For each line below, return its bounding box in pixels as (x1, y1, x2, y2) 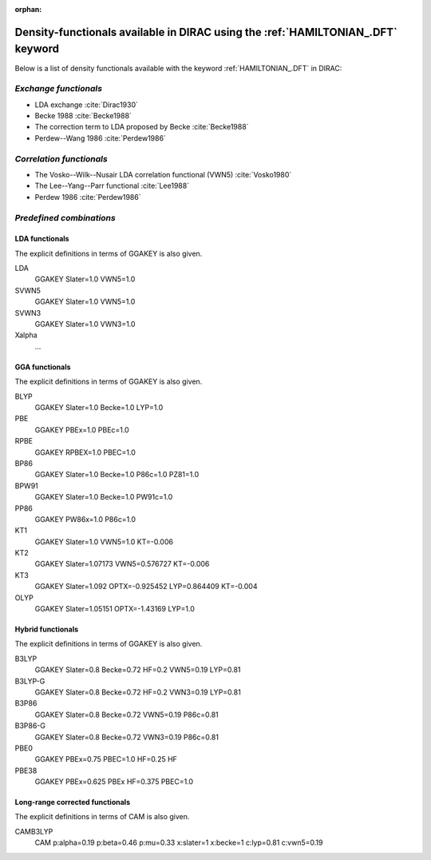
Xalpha (14, 330, 38, 340)
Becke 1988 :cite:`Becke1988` (34, 111, 132, 121)
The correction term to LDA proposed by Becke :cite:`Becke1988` (34, 122, 249, 132)
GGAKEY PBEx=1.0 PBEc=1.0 (34, 424, 129, 435)
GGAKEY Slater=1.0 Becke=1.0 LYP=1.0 (34, 402, 164, 412)
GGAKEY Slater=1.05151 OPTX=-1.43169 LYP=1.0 (34, 604, 196, 614)
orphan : (14, 5, 42, 14)
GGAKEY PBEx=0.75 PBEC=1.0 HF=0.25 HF (34, 754, 177, 764)
